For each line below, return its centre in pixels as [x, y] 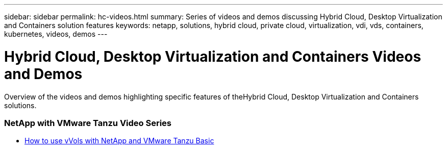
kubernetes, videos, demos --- [56, 34]
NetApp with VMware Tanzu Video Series [88, 123]
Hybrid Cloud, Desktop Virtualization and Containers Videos [213, 56]
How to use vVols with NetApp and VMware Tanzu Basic [119, 141]
